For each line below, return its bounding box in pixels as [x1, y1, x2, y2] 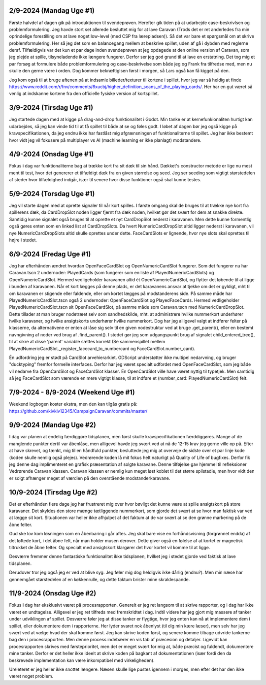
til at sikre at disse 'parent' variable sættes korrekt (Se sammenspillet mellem [9, 339, 166, 345]
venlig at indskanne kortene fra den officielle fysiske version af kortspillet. [9, 91, 159, 97]
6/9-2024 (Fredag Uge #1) [9, 250, 91, 258]
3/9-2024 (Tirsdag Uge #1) [9, 103, 94, 112]
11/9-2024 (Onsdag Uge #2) [9, 589, 97, 598]
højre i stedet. [9, 237, 37, 243]
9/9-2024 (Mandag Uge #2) [9, 421, 96, 429]
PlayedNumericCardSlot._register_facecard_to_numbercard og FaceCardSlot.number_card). [9, 345, 196, 352]
